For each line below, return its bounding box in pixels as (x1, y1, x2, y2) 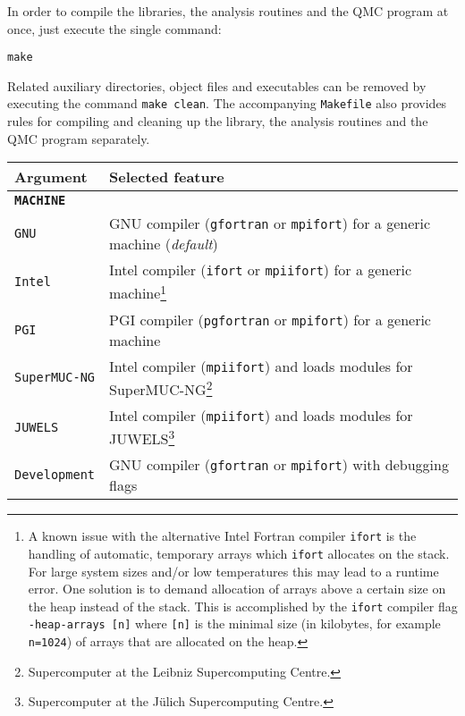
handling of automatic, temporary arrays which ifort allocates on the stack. (28, 543, 450, 562)
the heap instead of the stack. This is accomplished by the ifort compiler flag (28, 596, 458, 615)
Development (14, 468, 96, 483)
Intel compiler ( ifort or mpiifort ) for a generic (109, 259, 412, 281)
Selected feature (109, 166, 224, 188)
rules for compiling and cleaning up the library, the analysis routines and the (7, 112, 428, 131)
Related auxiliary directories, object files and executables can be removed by (7, 76, 427, 95)
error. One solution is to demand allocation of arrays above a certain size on (28, 579, 446, 598)
